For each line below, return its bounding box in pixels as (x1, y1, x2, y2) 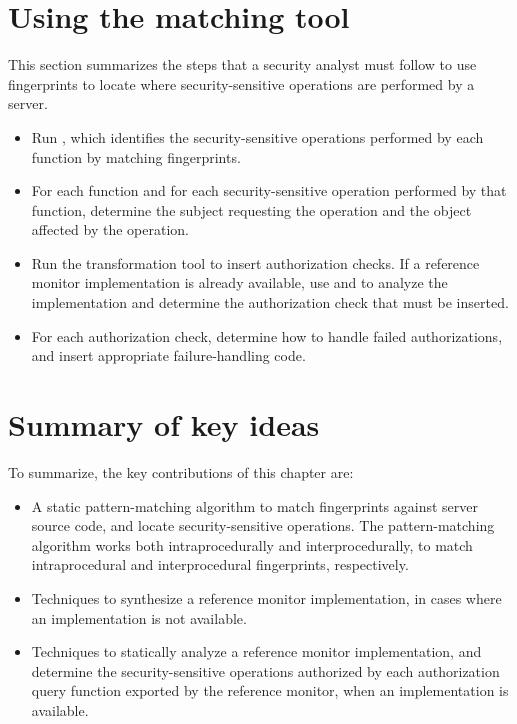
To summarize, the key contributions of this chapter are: (8, 461, 354, 482)
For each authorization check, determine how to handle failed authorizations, (31, 325, 503, 346)
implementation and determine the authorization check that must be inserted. (31, 292, 509, 313)
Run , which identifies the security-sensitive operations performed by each (31, 126, 484, 147)
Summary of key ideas (8, 404, 320, 445)
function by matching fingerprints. (31, 146, 241, 167)
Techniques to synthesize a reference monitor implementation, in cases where (31, 587, 502, 608)
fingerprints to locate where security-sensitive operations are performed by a (8, 73, 475, 94)
